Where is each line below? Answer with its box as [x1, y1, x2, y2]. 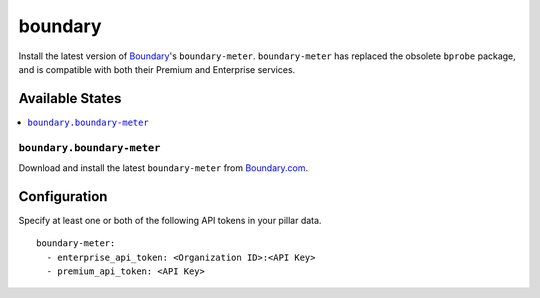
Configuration [18, 188, 108, 205]
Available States [18, 90, 122, 107]
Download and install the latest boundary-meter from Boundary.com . [18, 161, 309, 174]
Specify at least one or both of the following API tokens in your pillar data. [18, 214, 322, 226]
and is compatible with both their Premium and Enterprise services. [18, 63, 296, 75]
